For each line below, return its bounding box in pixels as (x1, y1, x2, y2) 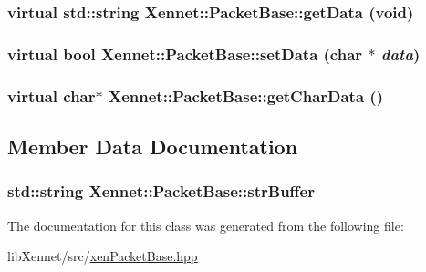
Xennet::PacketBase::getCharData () (108, 84, 383, 107)
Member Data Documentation (7, 131, 298, 160)
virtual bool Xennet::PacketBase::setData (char (7, 42, 363, 65)
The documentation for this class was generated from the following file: (7, 215, 404, 235)
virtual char (7, 84, 96, 107)
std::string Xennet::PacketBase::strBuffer (7, 180, 315, 203)
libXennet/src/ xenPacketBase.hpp (7, 246, 198, 266)
